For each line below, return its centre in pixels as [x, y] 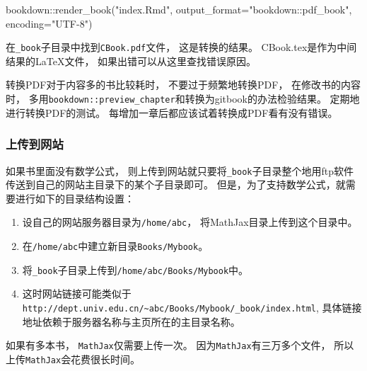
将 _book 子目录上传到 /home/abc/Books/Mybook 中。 [135, 269]
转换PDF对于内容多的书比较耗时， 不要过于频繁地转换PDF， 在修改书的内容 [183, 85]
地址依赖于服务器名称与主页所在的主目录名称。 [131, 321]
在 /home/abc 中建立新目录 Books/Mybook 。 [115, 246]
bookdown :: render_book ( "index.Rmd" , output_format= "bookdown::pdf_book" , [179, 9]
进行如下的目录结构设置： [75, 198]
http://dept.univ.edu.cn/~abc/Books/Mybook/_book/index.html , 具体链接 [192, 307]
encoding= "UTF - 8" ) [49, 23]
